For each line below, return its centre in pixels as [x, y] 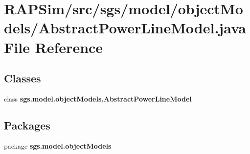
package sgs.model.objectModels [58, 145]
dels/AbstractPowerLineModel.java [125, 28]
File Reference [54, 47]
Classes [23, 78]
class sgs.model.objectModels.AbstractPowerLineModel [98, 98]
